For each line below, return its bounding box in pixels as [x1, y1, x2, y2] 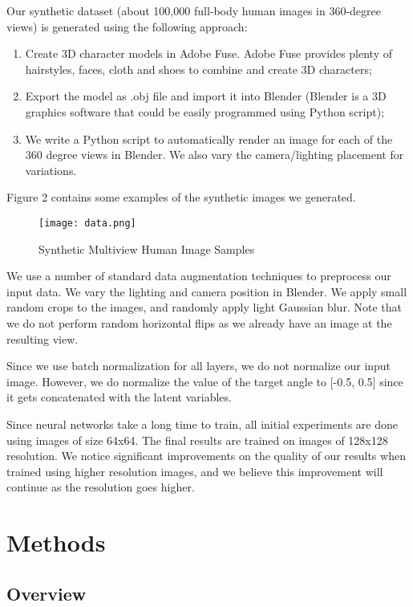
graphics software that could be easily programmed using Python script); [25, 103, 385, 120]
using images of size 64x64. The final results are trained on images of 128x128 [6, 431, 388, 448]
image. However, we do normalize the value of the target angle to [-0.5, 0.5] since [6, 373, 403, 389]
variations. [25, 161, 77, 178]
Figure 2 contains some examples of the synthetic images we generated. [6, 189, 356, 206]
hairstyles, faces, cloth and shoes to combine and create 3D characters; [25, 60, 372, 77]
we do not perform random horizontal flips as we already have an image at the [6, 314, 392, 331]
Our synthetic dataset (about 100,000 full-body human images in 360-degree [6, 2, 381, 18]
